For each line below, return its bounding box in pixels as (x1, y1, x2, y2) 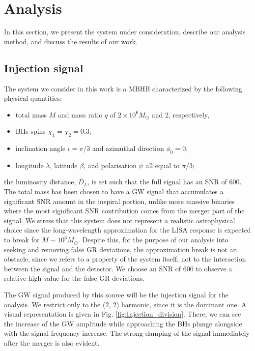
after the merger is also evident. (4, 337, 100, 348)
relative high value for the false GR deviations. (4, 273, 144, 283)
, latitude (50, 160, 78, 170)
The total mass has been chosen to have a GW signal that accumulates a (4, 186, 224, 197)
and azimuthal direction (92, 143, 164, 153)
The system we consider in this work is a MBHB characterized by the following (4, 83, 243, 93)
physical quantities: (4, 93, 62, 103)
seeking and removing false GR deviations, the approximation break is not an (4, 244, 237, 254)
